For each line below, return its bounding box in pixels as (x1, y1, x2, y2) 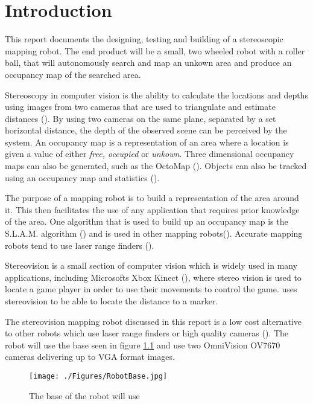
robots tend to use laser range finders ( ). (5, 239, 154, 251)
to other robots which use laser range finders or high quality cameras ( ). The (5, 327, 289, 339)
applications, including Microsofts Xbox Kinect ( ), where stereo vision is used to (5, 271, 302, 283)
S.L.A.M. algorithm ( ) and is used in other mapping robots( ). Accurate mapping (5, 227, 303, 240)
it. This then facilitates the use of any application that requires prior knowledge (5, 203, 300, 216)
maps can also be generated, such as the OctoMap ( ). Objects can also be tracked (5, 159, 307, 172)
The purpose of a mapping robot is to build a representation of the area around (5, 191, 299, 204)
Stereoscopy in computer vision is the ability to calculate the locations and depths (5, 88, 308, 101)
